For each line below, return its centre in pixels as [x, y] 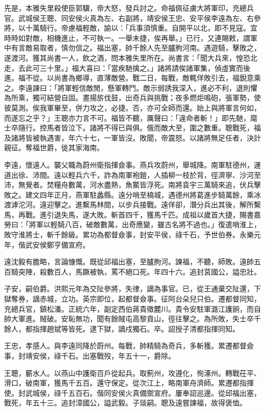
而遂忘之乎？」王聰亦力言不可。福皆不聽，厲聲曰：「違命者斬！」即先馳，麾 [131, 117]
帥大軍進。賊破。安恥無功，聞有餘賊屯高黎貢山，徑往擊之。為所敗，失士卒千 [132, 319]
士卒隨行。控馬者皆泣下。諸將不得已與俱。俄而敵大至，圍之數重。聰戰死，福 [132, 128]
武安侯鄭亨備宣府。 [57, 244]
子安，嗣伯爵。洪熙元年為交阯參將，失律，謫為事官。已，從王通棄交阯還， [129, 289]
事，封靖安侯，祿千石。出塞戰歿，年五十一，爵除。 [90, 355]
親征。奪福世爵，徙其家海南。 [54, 147]
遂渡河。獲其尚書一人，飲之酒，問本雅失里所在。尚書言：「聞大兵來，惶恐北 [131, 57]
